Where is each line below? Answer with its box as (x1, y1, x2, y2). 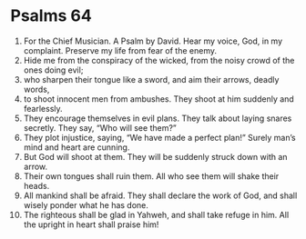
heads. (23, 180, 50, 191)
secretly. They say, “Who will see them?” (23, 122, 177, 133)
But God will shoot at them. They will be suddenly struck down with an (23, 151, 288, 162)
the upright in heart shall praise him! (23, 219, 159, 230)
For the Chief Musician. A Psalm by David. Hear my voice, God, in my (23, 35, 283, 46)
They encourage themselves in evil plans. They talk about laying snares (23, 113, 292, 124)
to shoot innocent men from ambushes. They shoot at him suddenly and (23, 93, 294, 105)
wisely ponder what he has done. (23, 199, 149, 210)
